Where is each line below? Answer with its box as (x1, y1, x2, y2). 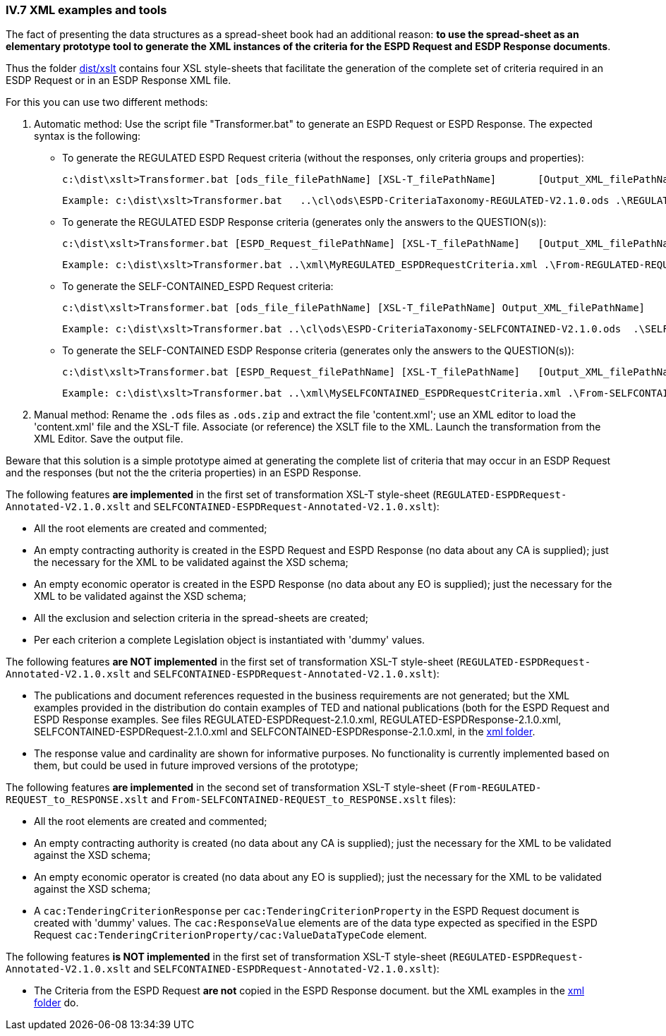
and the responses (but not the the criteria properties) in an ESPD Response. (6, 466, 361, 479)
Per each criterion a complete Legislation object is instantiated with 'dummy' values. (34, 634, 425, 646)
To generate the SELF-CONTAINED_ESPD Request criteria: (62, 280, 334, 293)
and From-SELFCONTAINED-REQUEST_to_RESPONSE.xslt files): (151, 793, 456, 806)
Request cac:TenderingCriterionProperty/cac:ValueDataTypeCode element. (34, 929, 428, 941)
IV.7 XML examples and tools (6, 3, 167, 17)
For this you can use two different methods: (6, 96, 208, 109)
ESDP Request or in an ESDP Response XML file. (6, 74, 231, 87)
